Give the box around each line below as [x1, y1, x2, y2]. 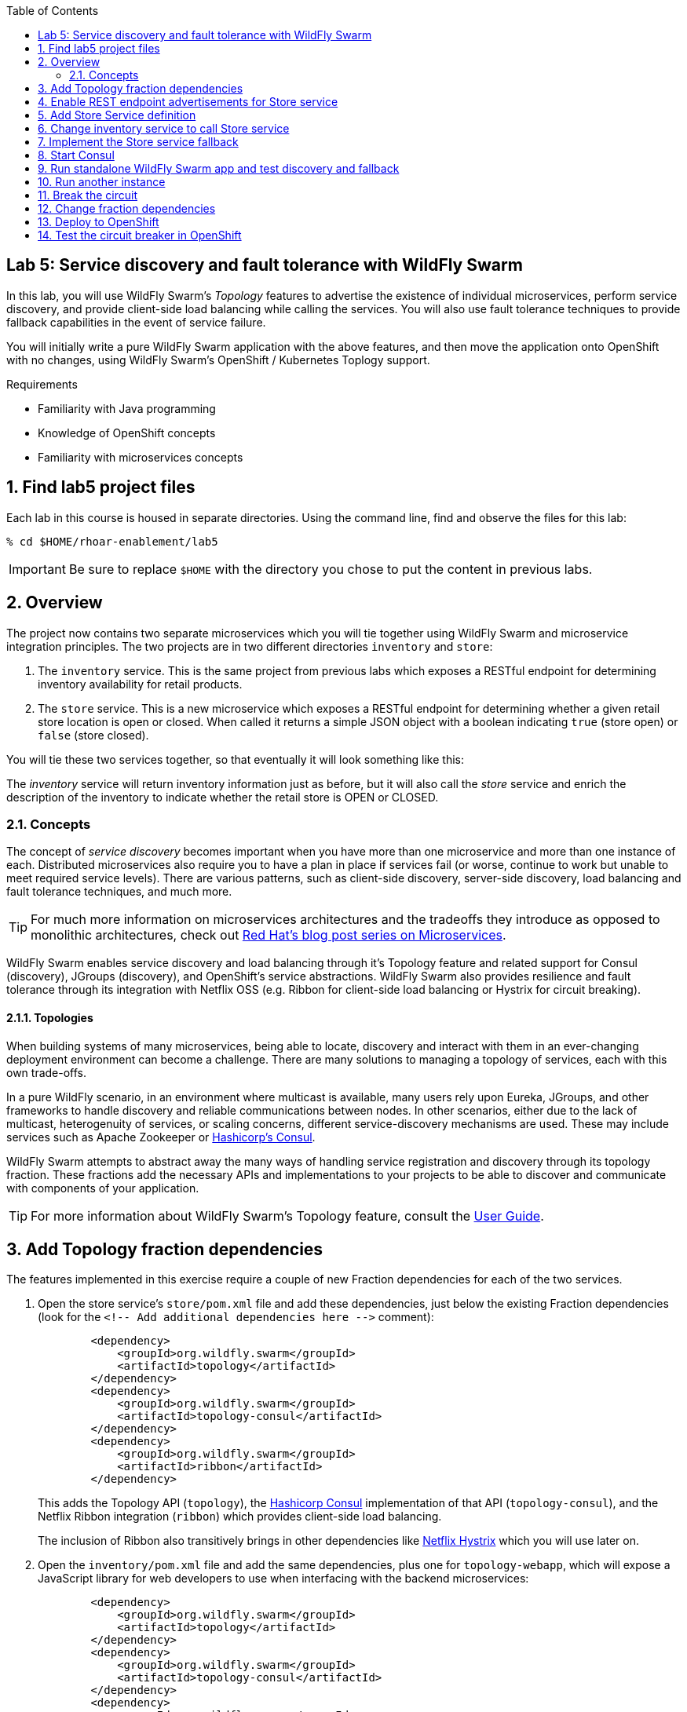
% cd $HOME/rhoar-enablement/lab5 [6, 535, 218, 548]
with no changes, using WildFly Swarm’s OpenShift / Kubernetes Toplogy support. [6, 352, 430, 367]
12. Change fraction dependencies [38, 202, 216, 215]
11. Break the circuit [38, 188, 137, 202]
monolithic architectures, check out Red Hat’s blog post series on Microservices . [31, 927, 506, 944]
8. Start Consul [38, 148, 115, 162]
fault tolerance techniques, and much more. [6, 885, 232, 899]
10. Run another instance [38, 175, 166, 188]
